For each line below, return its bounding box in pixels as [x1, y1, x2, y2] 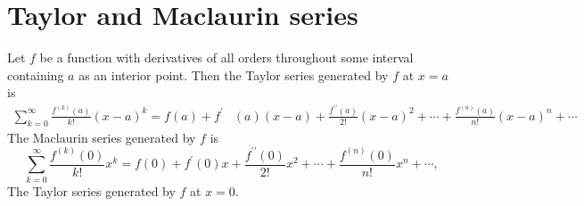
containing [7, 65, 64, 84]
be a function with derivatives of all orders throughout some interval [39, 48, 414, 67]
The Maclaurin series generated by [7, 128, 196, 146]
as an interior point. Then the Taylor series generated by [78, 65, 389, 84]
